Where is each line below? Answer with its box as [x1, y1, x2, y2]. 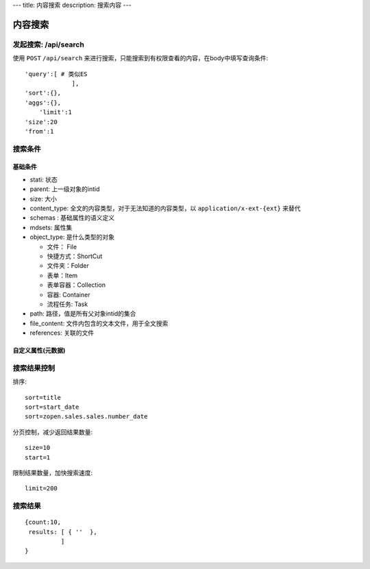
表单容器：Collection [47, 281, 106, 289]
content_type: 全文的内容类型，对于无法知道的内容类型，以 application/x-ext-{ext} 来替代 [29, 204, 301, 212]
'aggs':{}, [25, 99, 62, 106]
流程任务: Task [47, 300, 88, 308]
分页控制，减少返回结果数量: [12, 428, 93, 436]
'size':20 [25, 118, 58, 126]
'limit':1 [38, 108, 72, 116]
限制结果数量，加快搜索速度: [12, 468, 93, 477]
